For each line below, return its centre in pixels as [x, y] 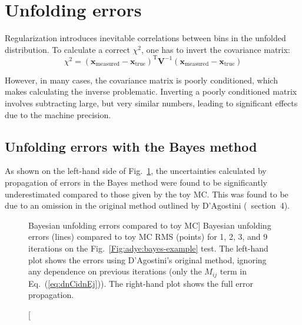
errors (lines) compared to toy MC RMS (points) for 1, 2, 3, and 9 [148, 237]
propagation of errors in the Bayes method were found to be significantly [136, 182]
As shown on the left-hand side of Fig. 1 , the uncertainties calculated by [136, 171]
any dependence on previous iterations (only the [115, 271]
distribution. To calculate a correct [67, 49]
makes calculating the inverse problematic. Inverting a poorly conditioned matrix [151, 91]
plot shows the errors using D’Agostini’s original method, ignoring [147, 259]
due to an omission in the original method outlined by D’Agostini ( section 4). [147, 205]
